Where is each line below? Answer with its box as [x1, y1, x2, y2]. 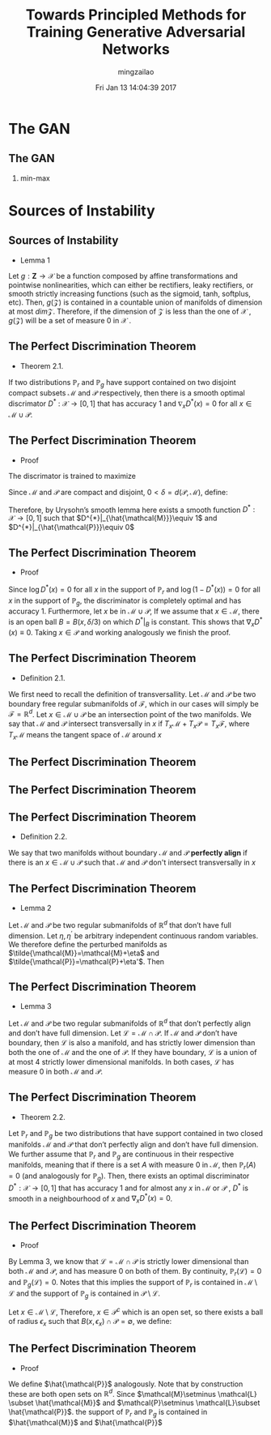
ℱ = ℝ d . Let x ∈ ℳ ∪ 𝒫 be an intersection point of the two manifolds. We [8, 707, 252, 719]
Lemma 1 [19, 255, 50, 265]
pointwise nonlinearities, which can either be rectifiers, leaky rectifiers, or [8, 280, 253, 289]
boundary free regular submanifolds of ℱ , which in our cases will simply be [8, 698, 259, 708]
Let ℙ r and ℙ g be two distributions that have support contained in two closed [8, 1128, 264, 1140]
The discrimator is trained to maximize [8, 471, 136, 480]
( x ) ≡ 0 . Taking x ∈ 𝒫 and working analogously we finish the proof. [8, 627, 231, 637]
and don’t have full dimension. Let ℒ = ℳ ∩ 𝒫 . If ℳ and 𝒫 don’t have [8, 1028, 238, 1038]
